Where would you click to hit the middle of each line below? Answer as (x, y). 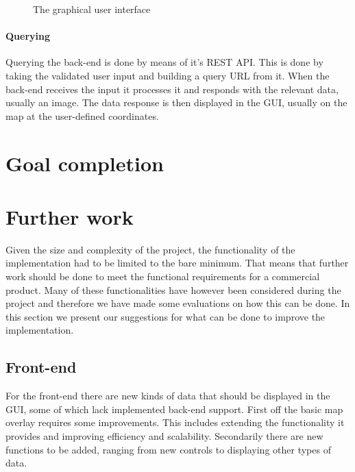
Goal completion (85, 163)
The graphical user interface (92, 9)
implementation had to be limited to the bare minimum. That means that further (177, 263)
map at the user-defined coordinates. (82, 115)
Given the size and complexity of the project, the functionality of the (150, 249)
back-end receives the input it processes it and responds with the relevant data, (172, 89)
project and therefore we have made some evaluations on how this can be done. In (178, 303)
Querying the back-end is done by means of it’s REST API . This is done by (164, 62)
